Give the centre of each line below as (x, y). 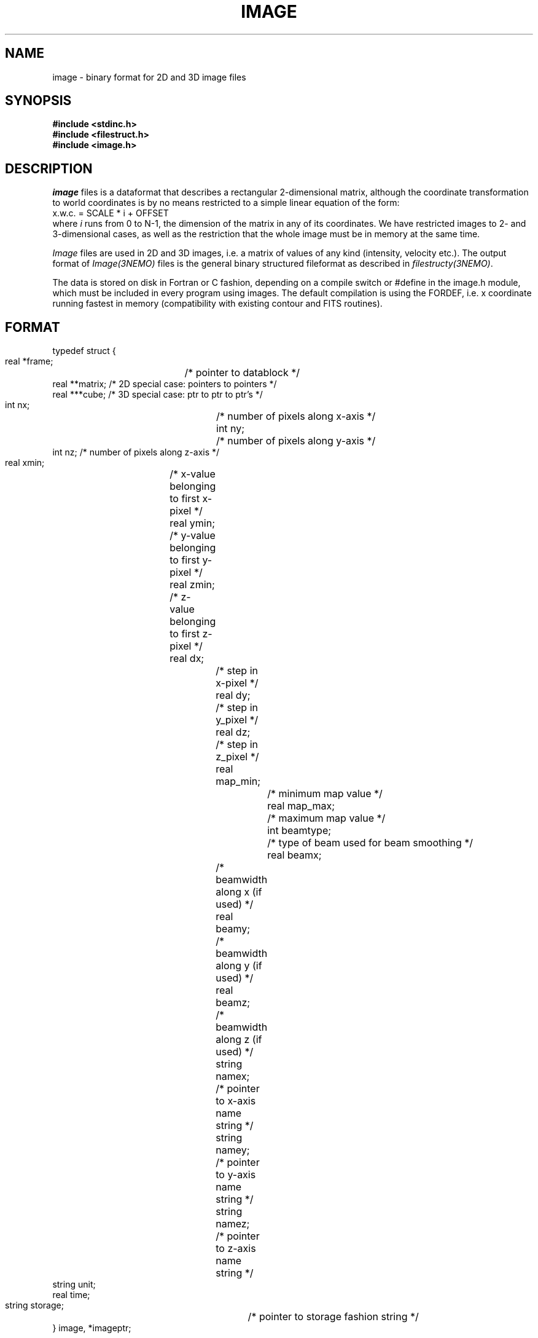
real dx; (187, 659)
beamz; (233, 1003)
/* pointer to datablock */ (242, 373)
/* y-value (193, 536)
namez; (233, 1224)
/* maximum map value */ (326, 818)
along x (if (239, 892)
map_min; (238, 781)
